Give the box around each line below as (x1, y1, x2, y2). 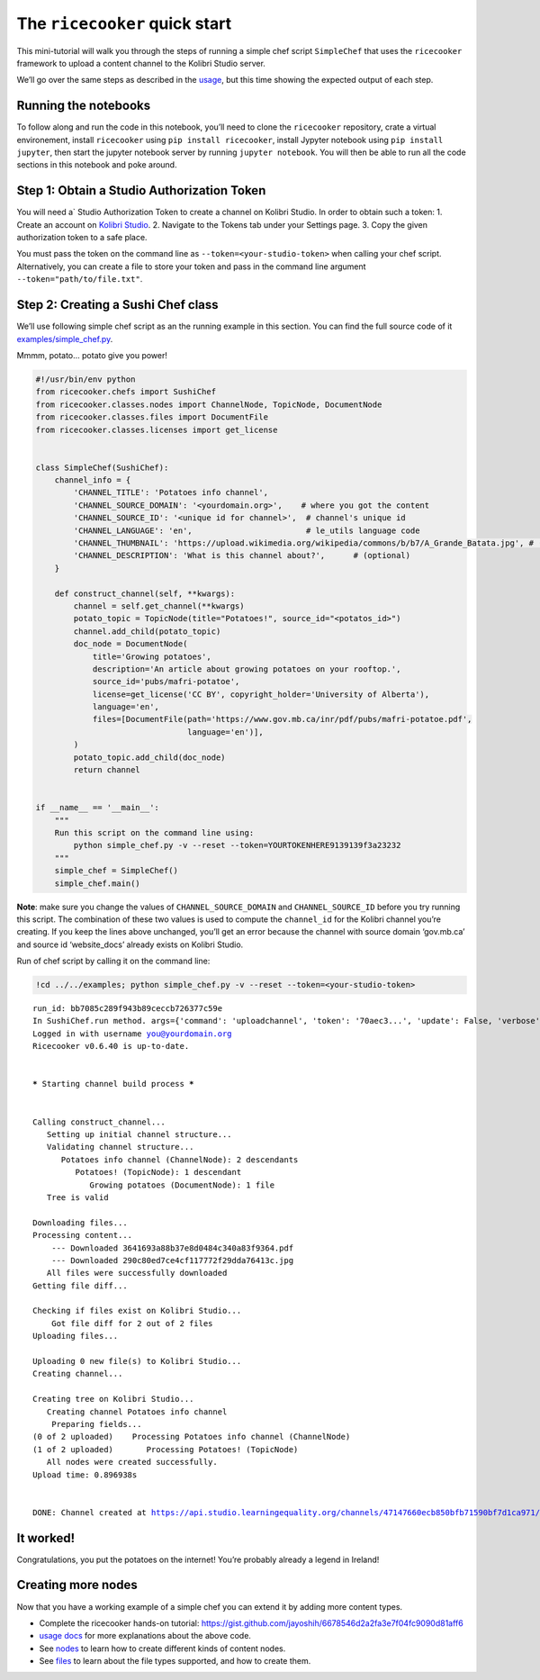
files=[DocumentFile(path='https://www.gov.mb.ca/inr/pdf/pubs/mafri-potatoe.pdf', (92, 714, 472, 725)
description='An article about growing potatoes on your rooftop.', (92, 664, 401, 674)
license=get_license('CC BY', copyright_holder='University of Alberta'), (92, 689, 430, 700)
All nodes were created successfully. (46, 1457, 218, 1468)
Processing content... (32, 1230, 133, 1241)
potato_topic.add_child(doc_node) (73, 752, 226, 763)
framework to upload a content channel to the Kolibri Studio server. (16, 58, 265, 68)
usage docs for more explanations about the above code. (39, 1630, 252, 1641)
